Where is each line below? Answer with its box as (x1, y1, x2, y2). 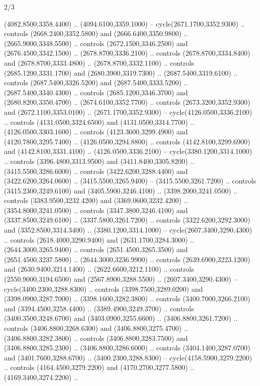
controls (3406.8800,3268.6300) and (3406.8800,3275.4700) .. (4, 323, 188, 333)
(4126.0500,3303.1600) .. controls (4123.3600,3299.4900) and (4, 126, 188, 137)
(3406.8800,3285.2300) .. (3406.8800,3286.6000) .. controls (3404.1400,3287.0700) (4, 342, 250, 353)
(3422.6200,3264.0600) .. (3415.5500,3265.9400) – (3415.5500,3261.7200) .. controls (4, 175, 256, 186)
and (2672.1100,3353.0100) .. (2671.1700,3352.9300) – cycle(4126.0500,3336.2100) (4, 106, 252, 117)
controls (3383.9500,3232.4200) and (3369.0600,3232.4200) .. (4, 195, 188, 206)
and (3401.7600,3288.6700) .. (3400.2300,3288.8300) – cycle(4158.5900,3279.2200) (4, 352, 252, 362)
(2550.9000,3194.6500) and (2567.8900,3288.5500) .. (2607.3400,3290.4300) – (4, 274, 237, 284)
